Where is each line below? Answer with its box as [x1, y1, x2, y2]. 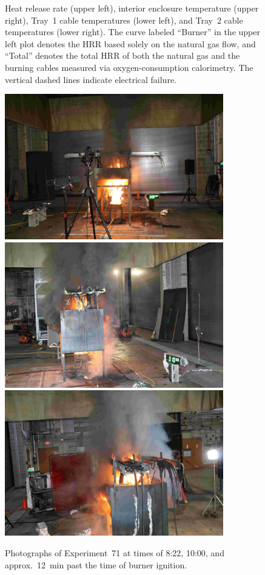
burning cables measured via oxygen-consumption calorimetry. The [5, 61, 253, 73]
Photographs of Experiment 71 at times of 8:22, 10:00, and [5, 546, 224, 559]
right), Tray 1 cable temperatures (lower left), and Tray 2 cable [5, 13, 243, 26]
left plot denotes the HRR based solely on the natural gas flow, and [5, 37, 256, 50]
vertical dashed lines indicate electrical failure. [5, 73, 176, 85]
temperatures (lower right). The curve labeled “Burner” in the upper [5, 25, 260, 38]
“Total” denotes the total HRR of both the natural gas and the [5, 49, 240, 62]
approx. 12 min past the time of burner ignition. [5, 558, 187, 571]
